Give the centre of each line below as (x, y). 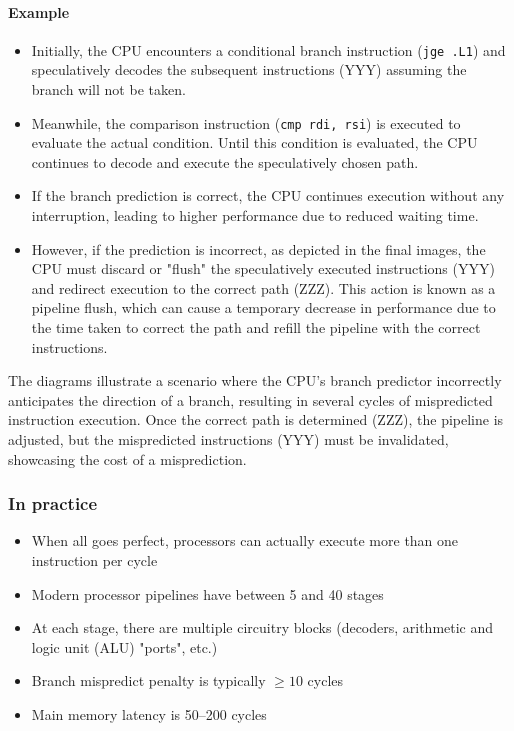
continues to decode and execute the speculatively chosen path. (225, 161)
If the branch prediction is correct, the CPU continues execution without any (268, 195)
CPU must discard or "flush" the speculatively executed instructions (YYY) (263, 268)
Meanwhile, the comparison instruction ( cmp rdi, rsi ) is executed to (246, 122)
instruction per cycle (94, 560)
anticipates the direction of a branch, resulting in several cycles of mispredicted (250, 399)
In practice (53, 503)
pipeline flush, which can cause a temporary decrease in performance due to (263, 307)
